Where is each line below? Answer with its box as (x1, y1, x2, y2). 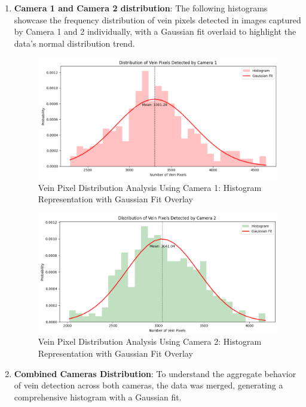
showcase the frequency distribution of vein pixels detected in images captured (14, 13, 301, 26)
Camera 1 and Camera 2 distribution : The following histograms (14, 2, 268, 14)
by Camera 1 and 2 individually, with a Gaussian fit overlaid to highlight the (14, 25, 296, 38)
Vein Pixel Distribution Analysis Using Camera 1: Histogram (38, 181, 262, 193)
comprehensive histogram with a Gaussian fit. (14, 390, 182, 403)
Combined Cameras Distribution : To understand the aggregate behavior (14, 367, 296, 379)
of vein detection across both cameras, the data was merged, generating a (14, 379, 283, 391)
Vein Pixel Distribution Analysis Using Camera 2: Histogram (38, 335, 262, 348)
